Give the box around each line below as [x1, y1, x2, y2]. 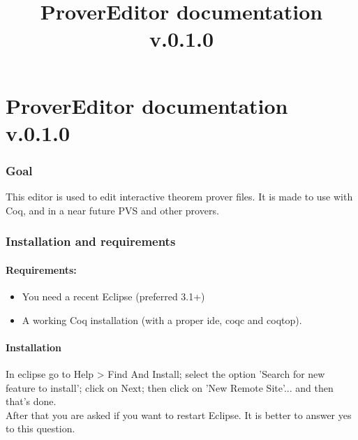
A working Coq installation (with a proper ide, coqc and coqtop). [22, 312, 302, 327]
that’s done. [6, 394, 57, 409]
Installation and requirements [6, 233, 176, 250]
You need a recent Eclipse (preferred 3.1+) [22, 288, 205, 303]
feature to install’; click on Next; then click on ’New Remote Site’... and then [6, 380, 334, 395]
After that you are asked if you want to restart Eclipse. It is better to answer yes [6, 407, 352, 422]
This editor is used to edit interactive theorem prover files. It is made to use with [6, 189, 353, 204]
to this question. [6, 421, 75, 436]
